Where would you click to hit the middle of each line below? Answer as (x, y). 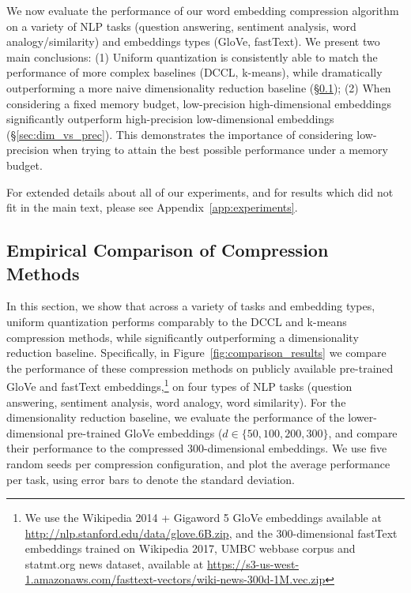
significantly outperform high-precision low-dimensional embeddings (170, 119)
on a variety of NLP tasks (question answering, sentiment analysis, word (181, 26)
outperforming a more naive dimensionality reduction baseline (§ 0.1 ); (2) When (199, 87)
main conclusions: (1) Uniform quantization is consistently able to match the (192, 56)
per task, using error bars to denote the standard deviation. (151, 479)
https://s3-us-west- (253, 563)
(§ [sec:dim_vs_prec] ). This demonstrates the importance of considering (180, 134)
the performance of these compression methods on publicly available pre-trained (200, 368)
